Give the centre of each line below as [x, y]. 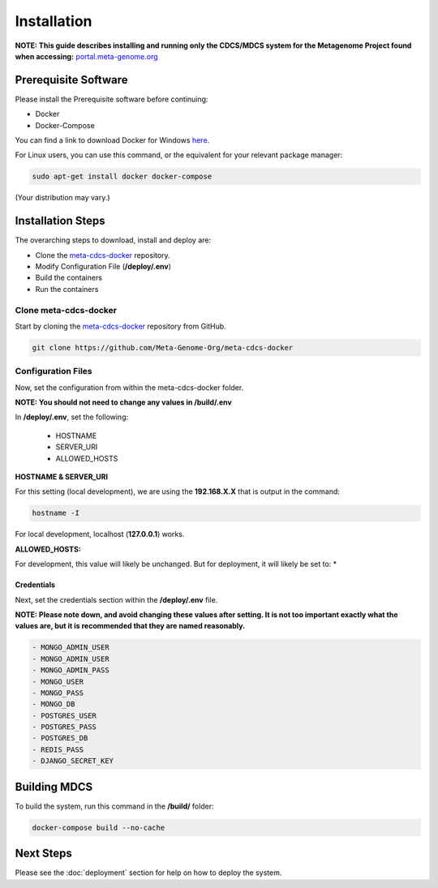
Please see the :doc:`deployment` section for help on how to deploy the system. [148, 873]
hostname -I [56, 513]
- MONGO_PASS [58, 693]
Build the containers [69, 278]
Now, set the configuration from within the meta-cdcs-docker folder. [129, 387]
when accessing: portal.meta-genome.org [86, 56]
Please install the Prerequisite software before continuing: [112, 99]
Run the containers [67, 289]
